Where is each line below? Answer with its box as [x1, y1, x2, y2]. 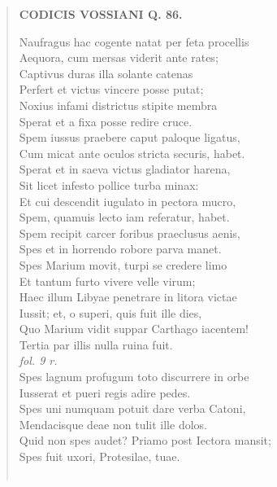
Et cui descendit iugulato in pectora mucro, [19, 192, 236, 209]
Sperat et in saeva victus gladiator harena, [19, 160, 231, 178]
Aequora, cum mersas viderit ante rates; [19, 49, 219, 66]
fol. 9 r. [19, 352, 58, 369]
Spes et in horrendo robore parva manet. [19, 240, 222, 257]
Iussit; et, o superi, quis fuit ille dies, [19, 304, 202, 321]
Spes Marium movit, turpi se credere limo [19, 256, 227, 273]
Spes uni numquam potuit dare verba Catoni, [19, 400, 246, 417]
